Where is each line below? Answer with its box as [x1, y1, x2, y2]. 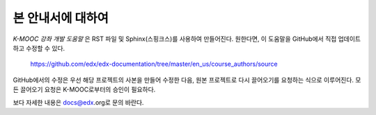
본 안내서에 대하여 [13, 10, 109, 26]
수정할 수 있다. [25, 44, 65, 52]
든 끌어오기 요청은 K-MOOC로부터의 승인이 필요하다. [13, 85, 156, 94]
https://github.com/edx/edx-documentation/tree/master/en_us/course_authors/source [30, 60, 278, 69]
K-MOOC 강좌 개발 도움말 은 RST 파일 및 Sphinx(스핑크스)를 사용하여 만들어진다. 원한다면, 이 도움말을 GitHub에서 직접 [13, 35, 337, 43]
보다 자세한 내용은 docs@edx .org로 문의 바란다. [13, 98, 144, 107]
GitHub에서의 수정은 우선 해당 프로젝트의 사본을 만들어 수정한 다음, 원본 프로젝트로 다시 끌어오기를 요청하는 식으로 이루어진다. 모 [13, 76, 361, 84]
